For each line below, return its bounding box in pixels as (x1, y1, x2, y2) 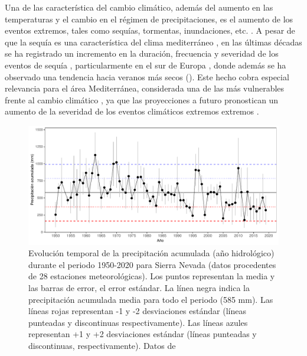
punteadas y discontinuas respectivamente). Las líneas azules (28, 316, 248, 328)
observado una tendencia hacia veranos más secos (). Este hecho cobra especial (5, 70, 289, 83)
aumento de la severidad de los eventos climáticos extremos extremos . (5, 105, 259, 117)
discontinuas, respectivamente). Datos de (28, 339, 176, 351)
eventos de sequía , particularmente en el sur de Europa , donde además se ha (5, 58, 286, 71)
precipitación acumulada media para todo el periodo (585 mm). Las (28, 293, 273, 305)
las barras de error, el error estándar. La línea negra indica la (28, 281, 250, 293)
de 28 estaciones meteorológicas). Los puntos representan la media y (28, 270, 275, 282)
